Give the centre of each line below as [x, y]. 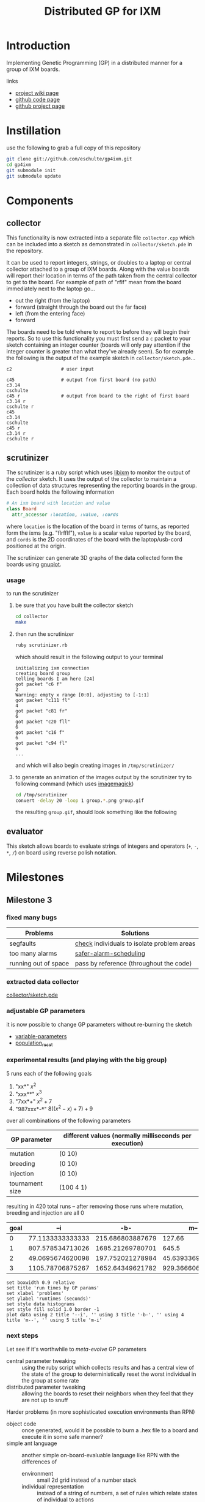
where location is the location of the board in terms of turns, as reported [98, 526]
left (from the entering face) [50, 314]
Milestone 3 [29, 900]
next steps [22, 1335]
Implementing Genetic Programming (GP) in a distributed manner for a [95, 62]
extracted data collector [43, 982]
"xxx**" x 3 [28, 1093]
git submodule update [34, 176]
